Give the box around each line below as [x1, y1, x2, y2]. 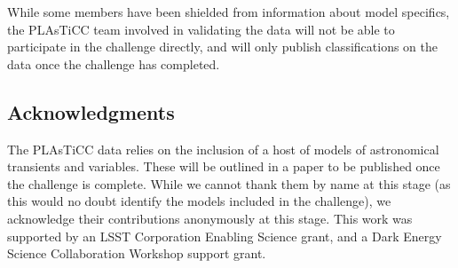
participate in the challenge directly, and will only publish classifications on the [7, 37, 438, 56]
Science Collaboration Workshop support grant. [7, 244, 266, 263]
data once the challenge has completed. [7, 54, 220, 73]
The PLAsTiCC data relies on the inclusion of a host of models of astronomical [7, 139, 439, 158]
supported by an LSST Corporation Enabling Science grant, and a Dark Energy [7, 226, 442, 245]
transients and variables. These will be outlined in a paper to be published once [7, 157, 440, 176]
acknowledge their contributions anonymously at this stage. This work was [7, 209, 413, 227]
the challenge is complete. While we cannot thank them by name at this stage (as [7, 174, 451, 193]
